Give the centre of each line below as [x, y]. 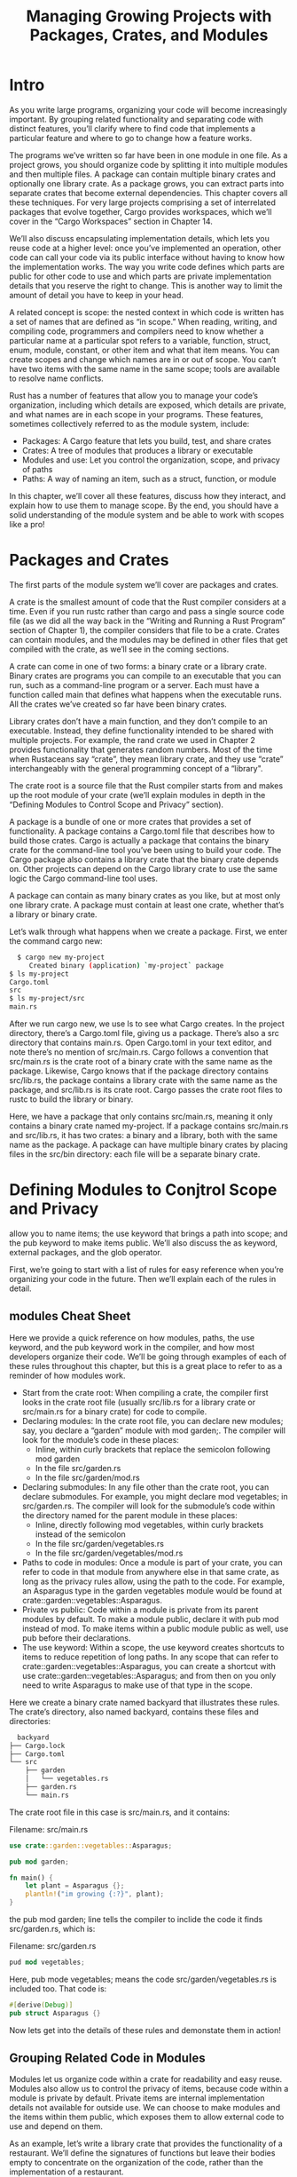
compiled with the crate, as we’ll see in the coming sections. [119, 649]
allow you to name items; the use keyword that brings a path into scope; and [148, 1233]
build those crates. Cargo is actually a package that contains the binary [139, 840]
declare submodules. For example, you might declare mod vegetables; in [155, 1496]
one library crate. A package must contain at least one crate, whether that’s [147, 905]
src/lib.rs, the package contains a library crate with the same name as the [143, 1080]
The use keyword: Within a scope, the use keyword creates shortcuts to [153, 1647]
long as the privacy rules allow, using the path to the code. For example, [153, 1581]
